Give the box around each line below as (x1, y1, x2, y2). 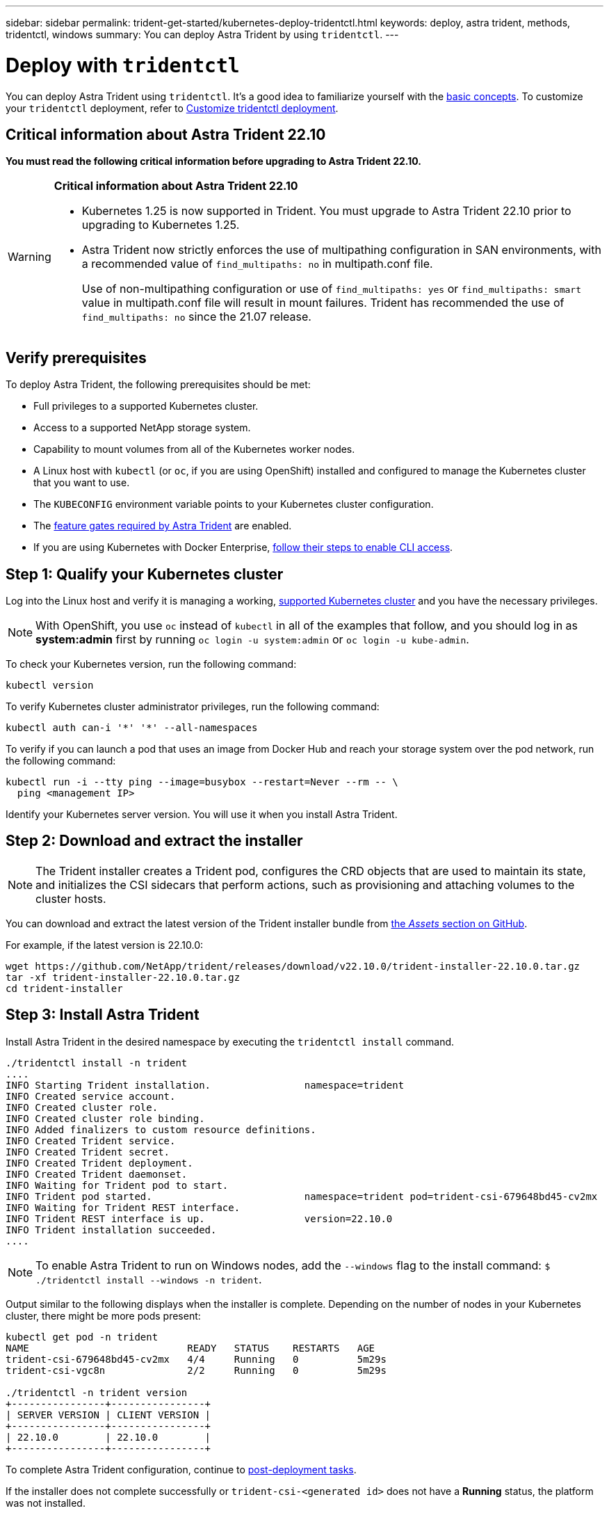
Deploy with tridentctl (6, 53, 240, 77)
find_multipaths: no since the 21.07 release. (81, 310, 311, 324)
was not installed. (6, 1496, 86, 1509)
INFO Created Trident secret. (6, 1146, 170, 1158)
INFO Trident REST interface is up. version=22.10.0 (6, 1212, 393, 1224)
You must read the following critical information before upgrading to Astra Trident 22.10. (6, 155, 421, 168)
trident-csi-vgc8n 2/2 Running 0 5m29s (6, 1364, 387, 1376)
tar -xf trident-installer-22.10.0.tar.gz (6, 971, 241, 983)
